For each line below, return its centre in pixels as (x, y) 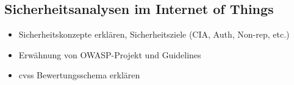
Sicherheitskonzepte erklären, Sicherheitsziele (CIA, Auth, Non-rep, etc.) (154, 34)
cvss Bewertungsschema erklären (79, 75)
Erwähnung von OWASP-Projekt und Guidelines (110, 54)
